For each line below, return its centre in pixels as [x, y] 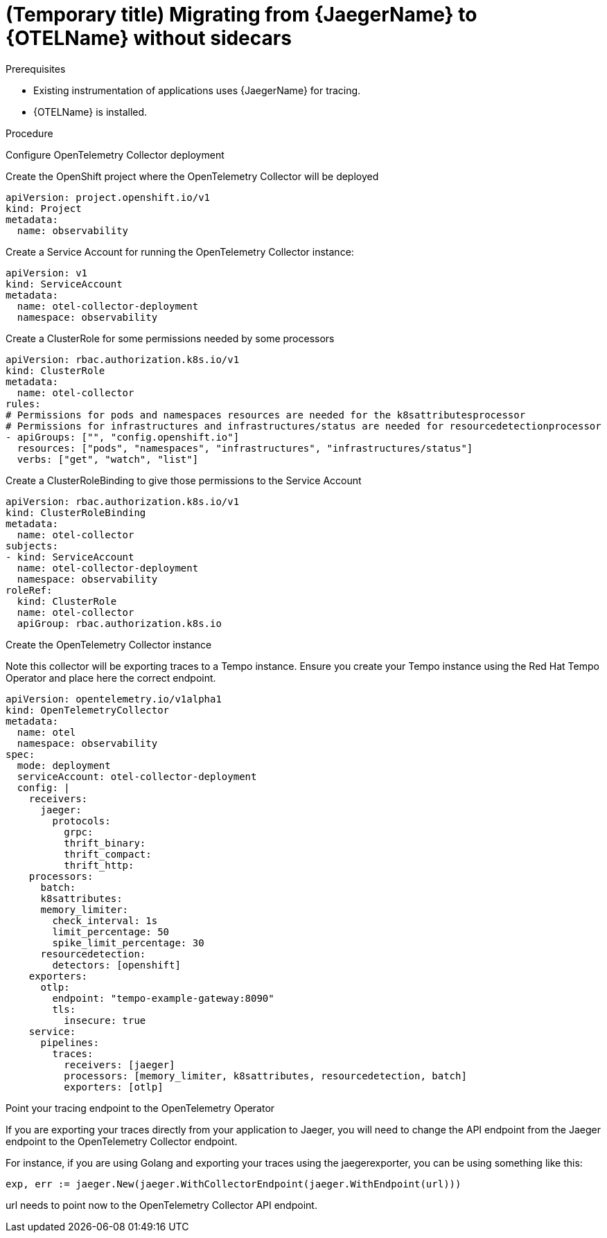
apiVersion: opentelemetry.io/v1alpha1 [114, 699]
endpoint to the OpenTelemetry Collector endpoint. [122, 1141]
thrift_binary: [105, 843]
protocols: [81, 821]
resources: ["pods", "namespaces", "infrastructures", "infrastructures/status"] [245, 448]
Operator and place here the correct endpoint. [111, 678]
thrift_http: [99, 865]
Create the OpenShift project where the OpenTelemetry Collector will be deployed [192, 176]
